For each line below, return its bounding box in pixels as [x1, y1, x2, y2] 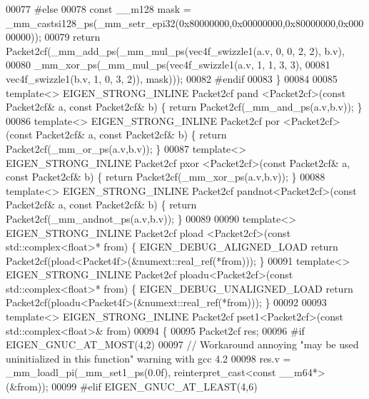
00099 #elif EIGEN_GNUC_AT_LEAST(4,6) [51, 379, 258, 394]
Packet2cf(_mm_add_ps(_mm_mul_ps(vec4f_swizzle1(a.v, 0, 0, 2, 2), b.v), [6, 43, 345, 58]
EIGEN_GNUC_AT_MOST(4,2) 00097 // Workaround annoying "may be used [6, 337, 359, 352]
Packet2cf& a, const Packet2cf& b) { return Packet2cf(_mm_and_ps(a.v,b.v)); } [6, 99, 363, 114]
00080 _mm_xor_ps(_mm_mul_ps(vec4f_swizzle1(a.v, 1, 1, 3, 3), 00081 [6, 57, 330, 72]
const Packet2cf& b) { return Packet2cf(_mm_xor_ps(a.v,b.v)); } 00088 [6, 169, 325, 184]
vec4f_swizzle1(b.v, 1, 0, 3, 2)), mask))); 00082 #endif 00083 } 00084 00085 [6, 71, 338, 86]
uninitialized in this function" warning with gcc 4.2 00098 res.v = [6, 350, 291, 365]
